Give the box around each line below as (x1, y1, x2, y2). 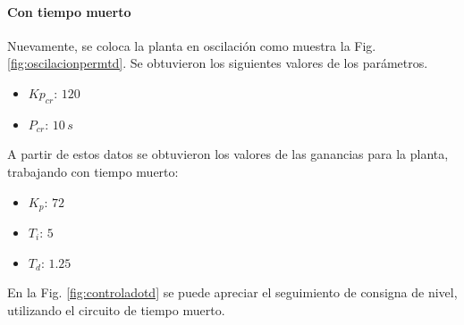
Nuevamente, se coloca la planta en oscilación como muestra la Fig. (7, 36, 376, 54)
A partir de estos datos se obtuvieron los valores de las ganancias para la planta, (7, 145, 449, 163)
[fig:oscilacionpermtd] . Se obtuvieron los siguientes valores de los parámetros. (7, 54, 428, 72)
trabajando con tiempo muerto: (7, 162, 179, 180)
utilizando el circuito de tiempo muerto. (7, 300, 225, 319)
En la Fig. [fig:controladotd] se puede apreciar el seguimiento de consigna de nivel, (7, 283, 458, 302)
